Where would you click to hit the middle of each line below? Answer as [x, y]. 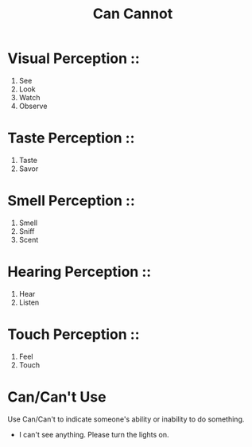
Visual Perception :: [74, 58]
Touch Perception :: [74, 334]
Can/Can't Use [57, 396]
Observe [33, 106]
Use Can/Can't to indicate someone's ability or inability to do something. [126, 419]
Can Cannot [133, 14]
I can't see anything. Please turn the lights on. [94, 434]
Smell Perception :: [72, 201]
